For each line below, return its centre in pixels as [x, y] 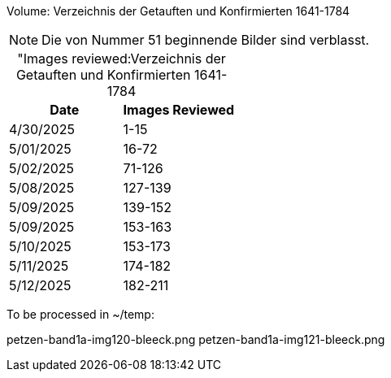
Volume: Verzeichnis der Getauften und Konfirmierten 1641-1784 [178, 11]
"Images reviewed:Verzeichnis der [122, 59]
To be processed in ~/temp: [80, 314]
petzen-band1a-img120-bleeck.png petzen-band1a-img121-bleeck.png [196, 339]
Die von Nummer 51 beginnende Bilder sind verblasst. [206, 40]
